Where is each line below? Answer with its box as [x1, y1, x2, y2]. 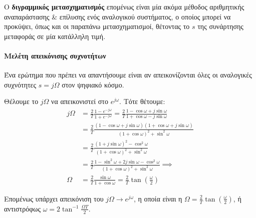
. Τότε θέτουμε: [119, 96, 165, 106]
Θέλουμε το [4, 96, 39, 106]
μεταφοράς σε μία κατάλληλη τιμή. [4, 30, 106, 41]
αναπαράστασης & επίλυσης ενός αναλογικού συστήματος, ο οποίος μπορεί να [4, 11, 231, 21]
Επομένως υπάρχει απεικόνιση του [4, 193, 104, 203]
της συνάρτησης [197, 21, 243, 31]
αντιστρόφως [4, 203, 41, 213]
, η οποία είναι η [134, 193, 182, 203]
